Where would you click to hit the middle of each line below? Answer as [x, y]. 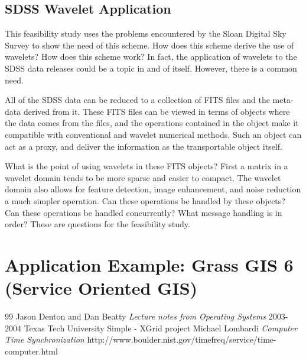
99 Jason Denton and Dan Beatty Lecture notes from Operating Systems [135, 316]
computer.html [31, 351]
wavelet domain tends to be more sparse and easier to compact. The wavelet [143, 177]
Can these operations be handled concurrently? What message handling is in [144, 212]
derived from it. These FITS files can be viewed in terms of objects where [157, 111]
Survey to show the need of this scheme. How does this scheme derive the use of [149, 45]
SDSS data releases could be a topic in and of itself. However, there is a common [151, 68]
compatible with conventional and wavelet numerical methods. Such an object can [153, 134]
